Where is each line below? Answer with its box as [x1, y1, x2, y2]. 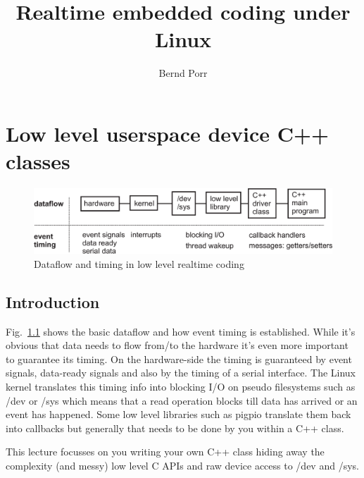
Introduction [6, 290, 100, 312]
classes [6, 147, 70, 176]
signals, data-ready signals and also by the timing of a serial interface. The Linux [6, 365, 356, 380]
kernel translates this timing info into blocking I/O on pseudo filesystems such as [6, 379, 356, 393]
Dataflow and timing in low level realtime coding [34, 256, 244, 271]
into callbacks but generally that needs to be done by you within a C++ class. [6, 420, 344, 435]
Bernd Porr [158, 66, 208, 80]
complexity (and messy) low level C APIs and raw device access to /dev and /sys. [6, 458, 359, 472]
